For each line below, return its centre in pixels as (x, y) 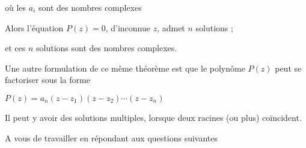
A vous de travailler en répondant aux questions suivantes (112, 137)
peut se (288, 68)
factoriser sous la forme (47, 80)
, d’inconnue (128, 27)
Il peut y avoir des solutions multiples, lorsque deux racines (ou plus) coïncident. (153, 117)
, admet (171, 27)
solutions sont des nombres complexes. (107, 48)
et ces (15, 48)
